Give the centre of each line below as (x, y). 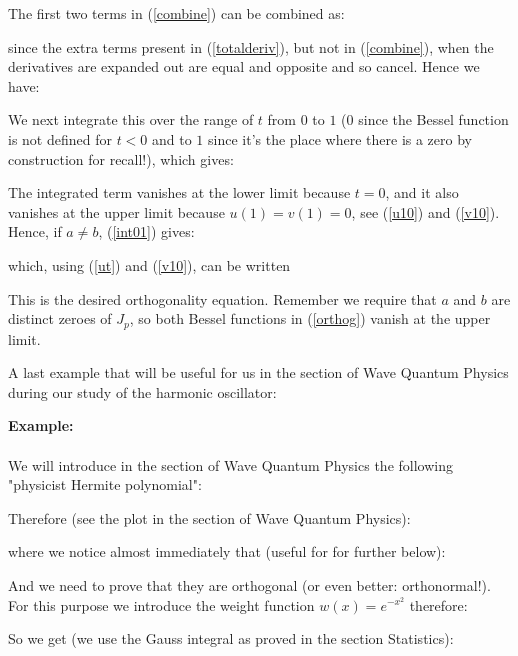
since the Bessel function (433, 119)
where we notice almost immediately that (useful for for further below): (227, 551)
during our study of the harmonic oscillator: (142, 391)
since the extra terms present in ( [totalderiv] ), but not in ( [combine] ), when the (251, 46)
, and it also (422, 192)
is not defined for (60, 138)
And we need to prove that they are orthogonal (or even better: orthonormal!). (249, 584)
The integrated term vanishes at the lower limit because (179, 192)
